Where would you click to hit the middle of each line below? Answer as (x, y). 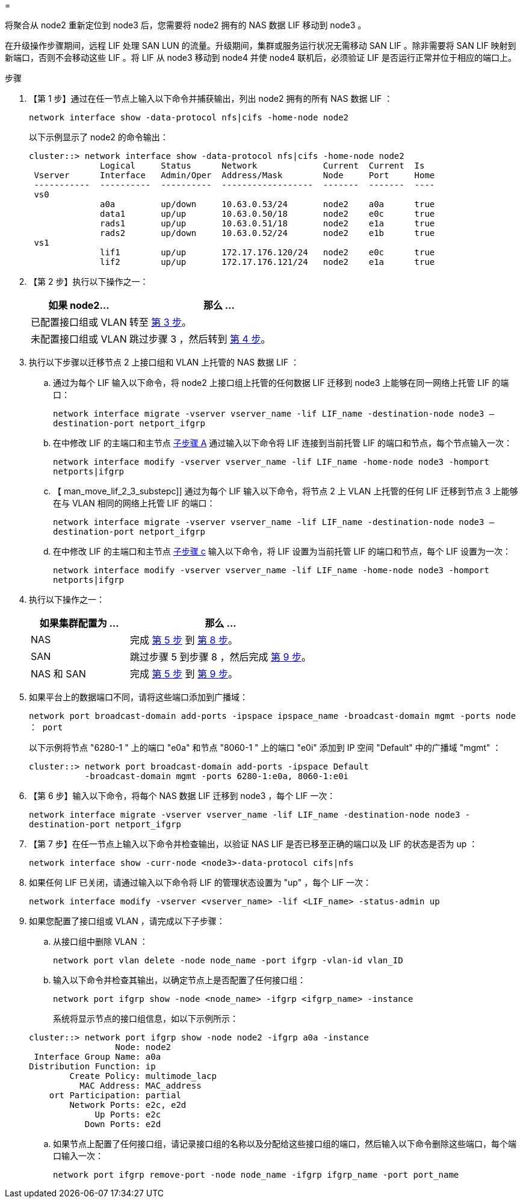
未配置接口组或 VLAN (79, 339)
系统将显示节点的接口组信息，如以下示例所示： (146, 1018)
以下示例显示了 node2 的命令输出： (99, 137)
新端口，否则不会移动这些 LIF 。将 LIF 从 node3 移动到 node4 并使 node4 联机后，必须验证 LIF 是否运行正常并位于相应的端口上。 (261, 58)
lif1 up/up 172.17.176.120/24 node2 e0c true (268, 252)
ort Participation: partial (115, 1095)
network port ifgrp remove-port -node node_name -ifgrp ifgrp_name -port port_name (256, 1175)
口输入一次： (78, 1156)
